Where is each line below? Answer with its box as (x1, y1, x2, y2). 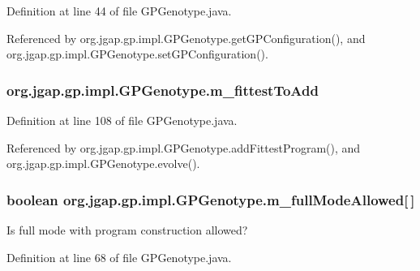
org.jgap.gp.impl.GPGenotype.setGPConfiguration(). (6, 45, 268, 62)
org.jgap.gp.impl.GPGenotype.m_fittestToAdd (6, 80, 319, 100)
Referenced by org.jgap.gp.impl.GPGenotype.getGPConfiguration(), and (6, 29, 366, 46)
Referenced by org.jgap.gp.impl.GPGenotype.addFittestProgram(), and (6, 139, 361, 156)
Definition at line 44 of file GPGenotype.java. (6, 2, 232, 19)
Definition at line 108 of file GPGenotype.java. (6, 112, 238, 128)
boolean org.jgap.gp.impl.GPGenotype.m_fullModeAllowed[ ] (6, 189, 415, 209)
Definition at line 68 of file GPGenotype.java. (6, 248, 232, 265)
